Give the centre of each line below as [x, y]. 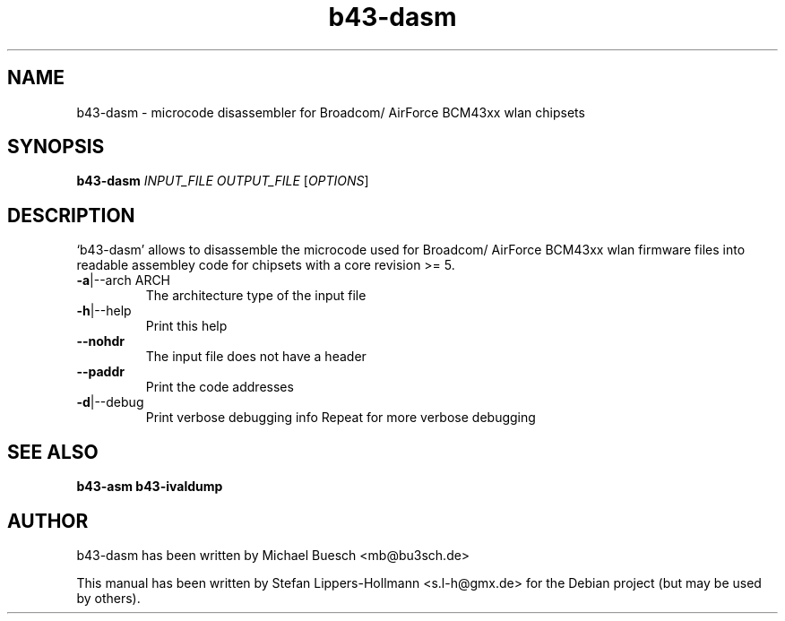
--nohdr [101, 341]
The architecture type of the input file [256, 296]
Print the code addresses [220, 387]
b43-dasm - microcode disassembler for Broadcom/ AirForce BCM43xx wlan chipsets [331, 112]
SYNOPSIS [56, 147]
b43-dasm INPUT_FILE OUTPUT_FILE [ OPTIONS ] [223, 181]
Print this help [186, 326]
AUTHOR [48, 521]
